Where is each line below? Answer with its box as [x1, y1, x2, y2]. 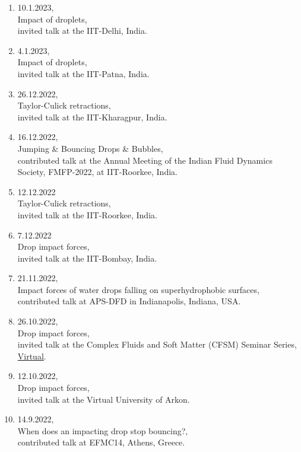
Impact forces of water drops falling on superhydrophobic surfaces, [17, 283, 259, 295]
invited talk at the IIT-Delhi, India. [17, 24, 147, 37]
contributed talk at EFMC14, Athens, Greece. [17, 436, 185, 448]
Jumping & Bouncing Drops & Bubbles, [17, 142, 163, 154]
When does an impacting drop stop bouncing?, [17, 424, 188, 437]
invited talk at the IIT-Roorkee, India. [17, 208, 157, 221]
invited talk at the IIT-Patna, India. [17, 67, 150, 79]
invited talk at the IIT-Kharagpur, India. [17, 110, 167, 123]
